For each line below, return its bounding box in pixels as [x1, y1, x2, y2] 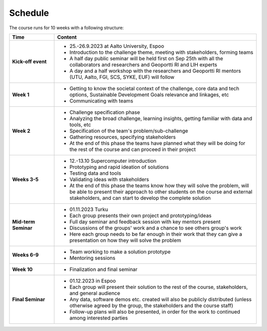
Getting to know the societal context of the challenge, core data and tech [69, 85, 239, 92]
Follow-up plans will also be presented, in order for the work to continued [69, 308, 240, 315]
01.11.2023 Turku [69, 206, 108, 213]
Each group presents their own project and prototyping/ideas [69, 212, 212, 219]
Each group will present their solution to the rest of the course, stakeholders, [69, 284, 248, 290]
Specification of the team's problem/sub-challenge [69, 127, 188, 134]
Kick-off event [12, 58, 47, 65]
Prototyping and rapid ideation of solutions [69, 163, 169, 170]
